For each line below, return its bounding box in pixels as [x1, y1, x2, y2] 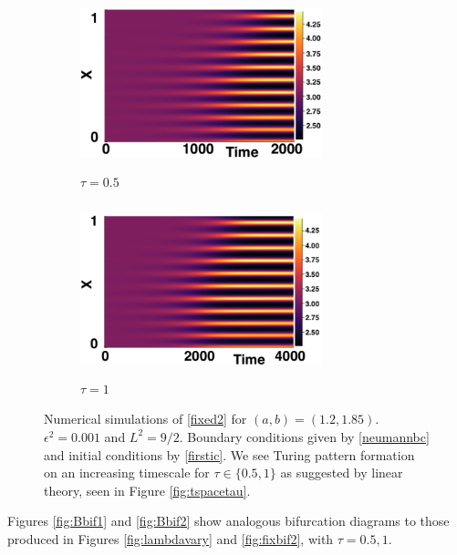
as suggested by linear [280, 463, 403, 482]
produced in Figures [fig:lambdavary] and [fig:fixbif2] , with [7, 529, 334, 548]
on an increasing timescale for [44, 463, 210, 482]
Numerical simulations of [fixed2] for [44, 409, 247, 428]
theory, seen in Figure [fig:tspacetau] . [44, 480, 251, 499]
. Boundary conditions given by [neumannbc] [179, 427, 430, 446]
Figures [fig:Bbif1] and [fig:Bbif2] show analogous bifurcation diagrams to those [7, 511, 450, 530]
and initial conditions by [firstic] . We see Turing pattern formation [44, 445, 415, 464]
